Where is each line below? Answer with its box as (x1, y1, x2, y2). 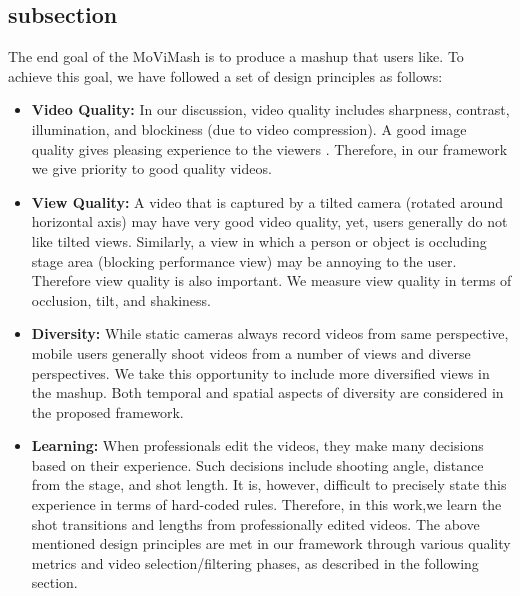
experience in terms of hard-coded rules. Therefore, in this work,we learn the (31, 494, 502, 515)
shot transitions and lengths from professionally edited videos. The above (31, 513, 480, 534)
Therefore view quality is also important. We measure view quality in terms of (31, 270, 512, 291)
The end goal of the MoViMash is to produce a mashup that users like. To (8, 46, 464, 67)
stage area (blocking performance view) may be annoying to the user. (31, 250, 457, 271)
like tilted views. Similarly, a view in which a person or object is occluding (31, 230, 487, 251)
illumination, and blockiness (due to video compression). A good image (31, 118, 467, 139)
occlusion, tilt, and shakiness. (31, 289, 212, 310)
